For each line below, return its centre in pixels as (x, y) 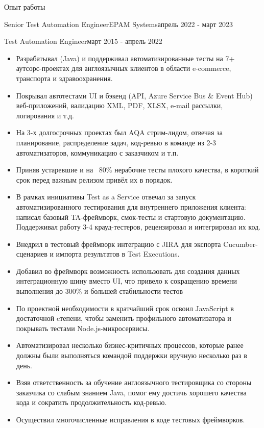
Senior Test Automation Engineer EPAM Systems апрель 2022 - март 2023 (119, 24)
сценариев (32, 254)
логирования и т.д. (45, 115)
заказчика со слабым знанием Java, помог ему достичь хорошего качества (131, 392)
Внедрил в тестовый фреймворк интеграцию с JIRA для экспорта (118, 244)
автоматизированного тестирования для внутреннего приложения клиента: (131, 206)
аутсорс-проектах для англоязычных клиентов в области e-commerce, (124, 68)
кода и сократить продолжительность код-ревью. (91, 402)
